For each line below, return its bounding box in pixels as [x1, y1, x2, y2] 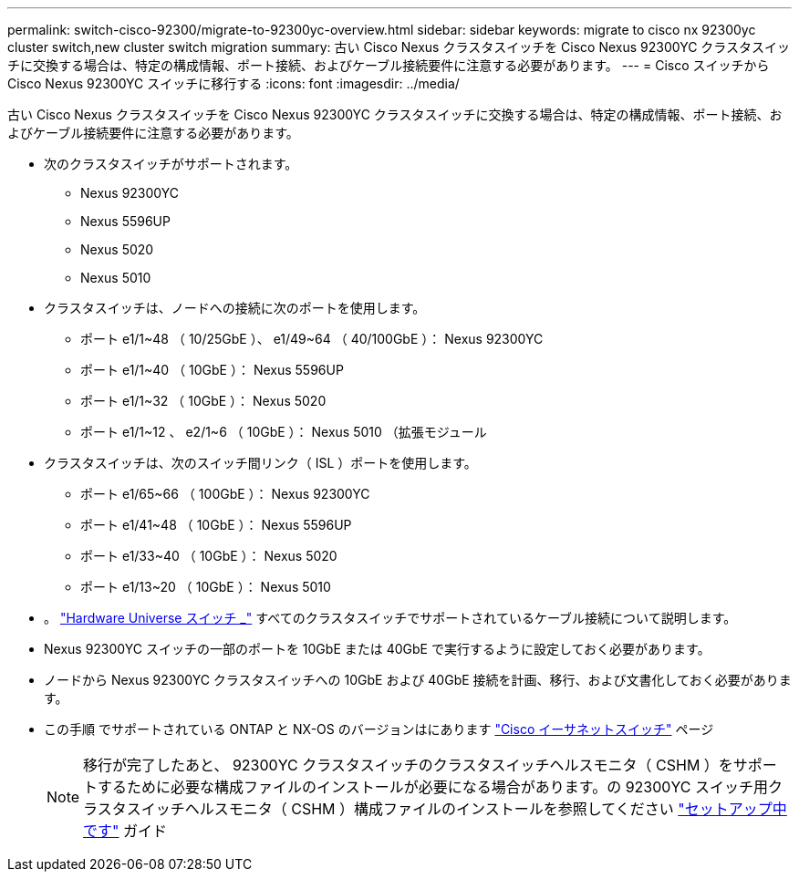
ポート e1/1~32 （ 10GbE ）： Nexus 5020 [80, 393, 327, 408]
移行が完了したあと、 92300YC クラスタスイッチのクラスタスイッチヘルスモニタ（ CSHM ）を [83, 756, 733, 774]
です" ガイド [83, 822, 168, 840]
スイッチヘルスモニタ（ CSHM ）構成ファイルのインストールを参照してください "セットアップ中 [126, 800, 787, 818]
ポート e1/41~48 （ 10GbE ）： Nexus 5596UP [80, 517, 352, 533]
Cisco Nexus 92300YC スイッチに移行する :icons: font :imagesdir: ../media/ [7, 76, 460, 91]
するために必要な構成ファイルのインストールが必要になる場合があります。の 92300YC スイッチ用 [98, 778, 768, 796]
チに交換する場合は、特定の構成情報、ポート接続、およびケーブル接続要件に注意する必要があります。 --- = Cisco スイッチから [7, 57, 770, 73]
